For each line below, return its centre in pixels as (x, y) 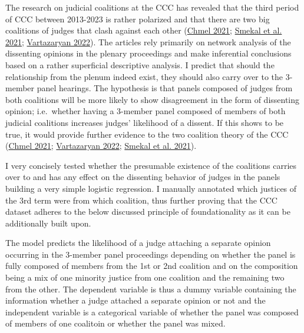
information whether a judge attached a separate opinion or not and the (136, 300)
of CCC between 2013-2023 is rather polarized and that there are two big (138, 19)
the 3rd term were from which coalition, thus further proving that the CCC (141, 200)
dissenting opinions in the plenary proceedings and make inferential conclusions (148, 53)
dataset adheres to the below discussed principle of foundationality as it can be (148, 212)
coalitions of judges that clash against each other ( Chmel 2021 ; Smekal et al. (144, 30)
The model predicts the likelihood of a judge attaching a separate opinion (138, 243)
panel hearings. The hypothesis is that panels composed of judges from (165, 88)
